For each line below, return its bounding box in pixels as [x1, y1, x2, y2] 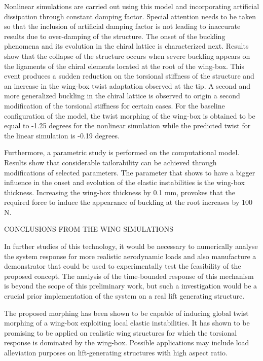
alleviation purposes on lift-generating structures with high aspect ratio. [4, 347, 228, 357]
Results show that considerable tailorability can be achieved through [4, 157, 217, 167]
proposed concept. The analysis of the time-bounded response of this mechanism [4, 270, 254, 281]
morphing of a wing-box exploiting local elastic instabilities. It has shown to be [4, 317, 250, 328]
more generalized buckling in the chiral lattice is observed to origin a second [4, 90, 240, 101]
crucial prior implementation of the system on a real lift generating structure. [4, 291, 245, 301]
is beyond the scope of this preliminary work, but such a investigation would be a [4, 280, 257, 291]
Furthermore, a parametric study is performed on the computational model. [4, 147, 240, 158]
